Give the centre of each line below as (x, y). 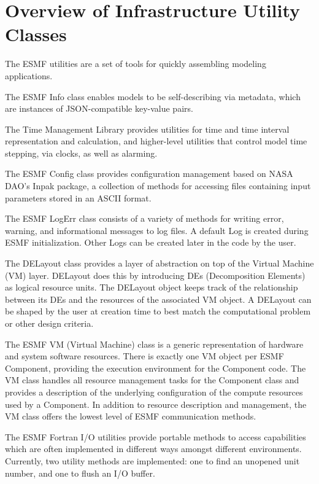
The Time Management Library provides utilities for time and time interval (147, 129)
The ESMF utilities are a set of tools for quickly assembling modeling (136, 64)
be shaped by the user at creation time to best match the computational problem (158, 311)
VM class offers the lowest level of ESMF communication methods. (131, 416)
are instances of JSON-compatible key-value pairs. (99, 108)
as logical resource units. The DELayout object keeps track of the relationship (152, 287)
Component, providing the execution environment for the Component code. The (156, 368)
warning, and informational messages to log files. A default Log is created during (157, 230)
